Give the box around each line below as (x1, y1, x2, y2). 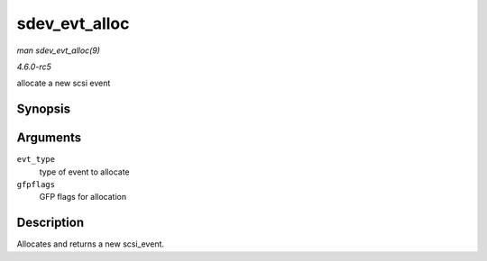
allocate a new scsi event (16, 77, 111, 89)
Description (16, 215, 85, 230)
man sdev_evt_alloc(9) (16, 45, 101, 56)
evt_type (16, 154, 56, 165)
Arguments (16, 130, 82, 146)
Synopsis (16, 102, 71, 117)
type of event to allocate (39, 166, 130, 177)
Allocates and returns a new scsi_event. (16, 238, 165, 249)
